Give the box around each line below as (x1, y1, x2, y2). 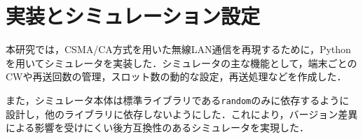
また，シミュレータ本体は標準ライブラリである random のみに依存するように (6, 92, 350, 107)
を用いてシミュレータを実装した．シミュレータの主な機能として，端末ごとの (6, 55, 357, 70)
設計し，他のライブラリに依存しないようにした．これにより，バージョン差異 (6, 106, 358, 121)
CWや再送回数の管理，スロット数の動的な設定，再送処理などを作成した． (6, 69, 347, 84)
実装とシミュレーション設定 (6, 1, 260, 30)
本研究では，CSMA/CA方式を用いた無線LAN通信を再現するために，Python (6, 42, 351, 57)
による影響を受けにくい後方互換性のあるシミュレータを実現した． (6, 120, 310, 135)
